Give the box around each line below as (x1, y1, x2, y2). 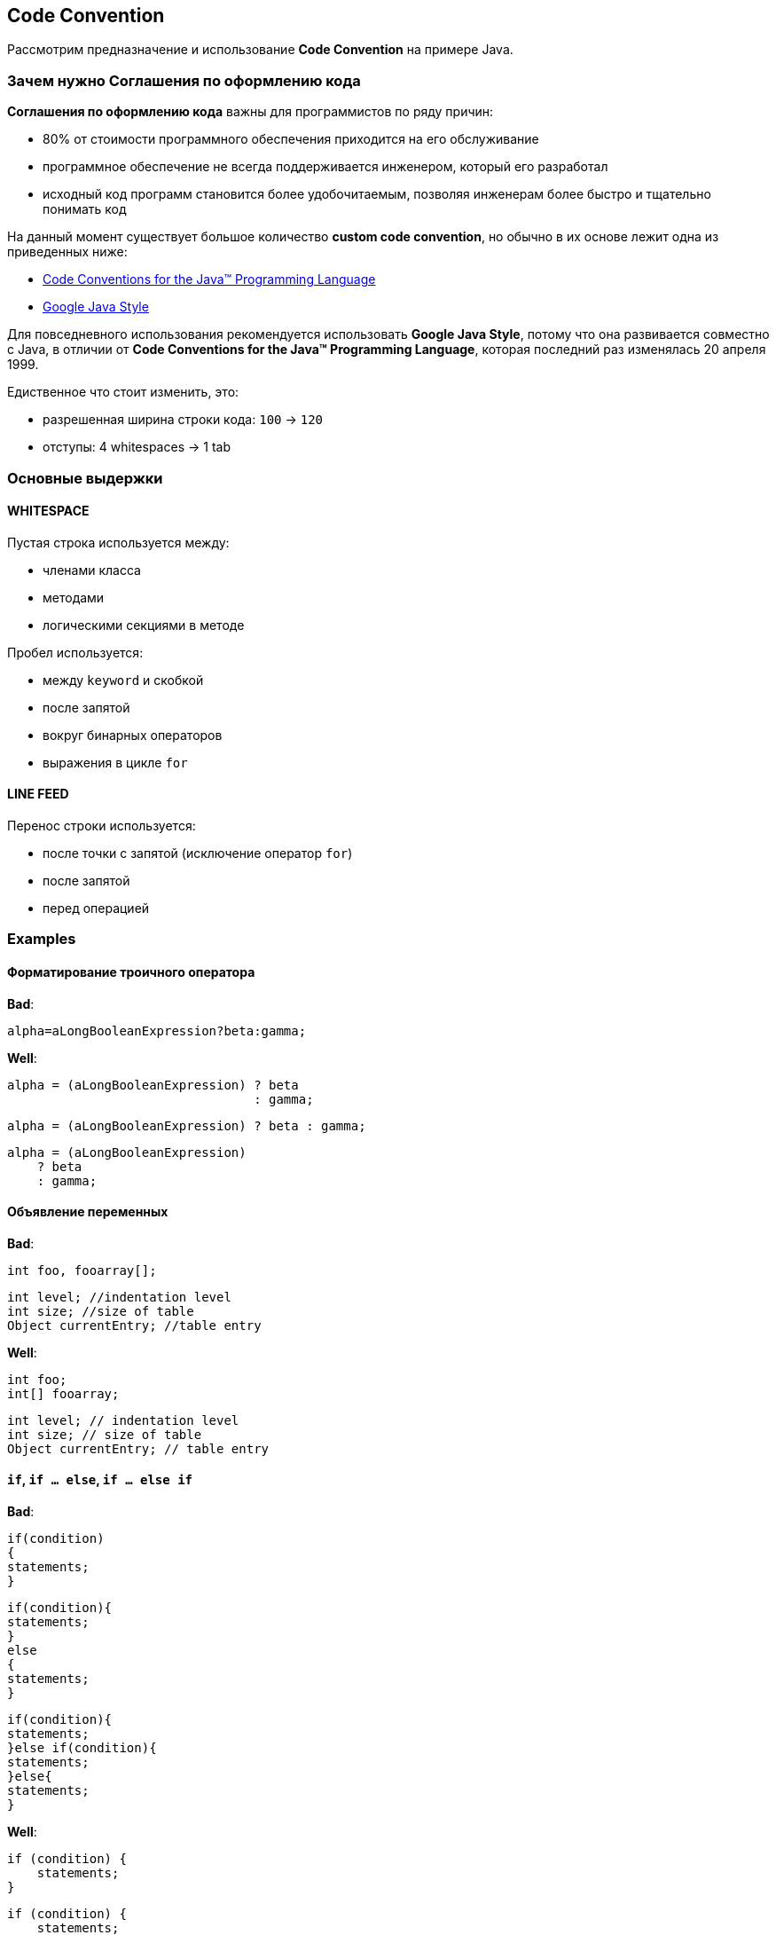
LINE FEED (7, 786, 69, 802)
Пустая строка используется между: (7, 534, 230, 550)
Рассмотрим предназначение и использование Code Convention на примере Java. (7, 42, 513, 58)
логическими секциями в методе (43, 617, 245, 633)
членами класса (43, 562, 141, 578)
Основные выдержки (7, 468, 163, 487)
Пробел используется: (7, 644, 144, 660)
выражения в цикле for (43, 754, 188, 770)
